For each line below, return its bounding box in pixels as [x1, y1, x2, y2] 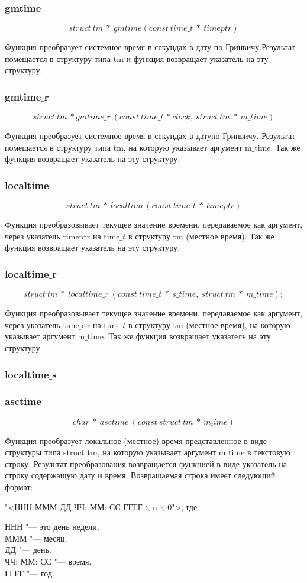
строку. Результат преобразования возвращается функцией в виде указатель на [5, 457, 287, 469]
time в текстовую [228, 446, 290, 458]
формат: [5, 481, 33, 493]
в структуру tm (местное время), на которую [128, 318, 290, 331]
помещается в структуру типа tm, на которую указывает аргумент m [5, 141, 252, 153]
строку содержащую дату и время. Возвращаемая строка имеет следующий [5, 469, 276, 481]
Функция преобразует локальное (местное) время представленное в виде [5, 434, 267, 446]
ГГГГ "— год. [5, 566, 54, 579]
